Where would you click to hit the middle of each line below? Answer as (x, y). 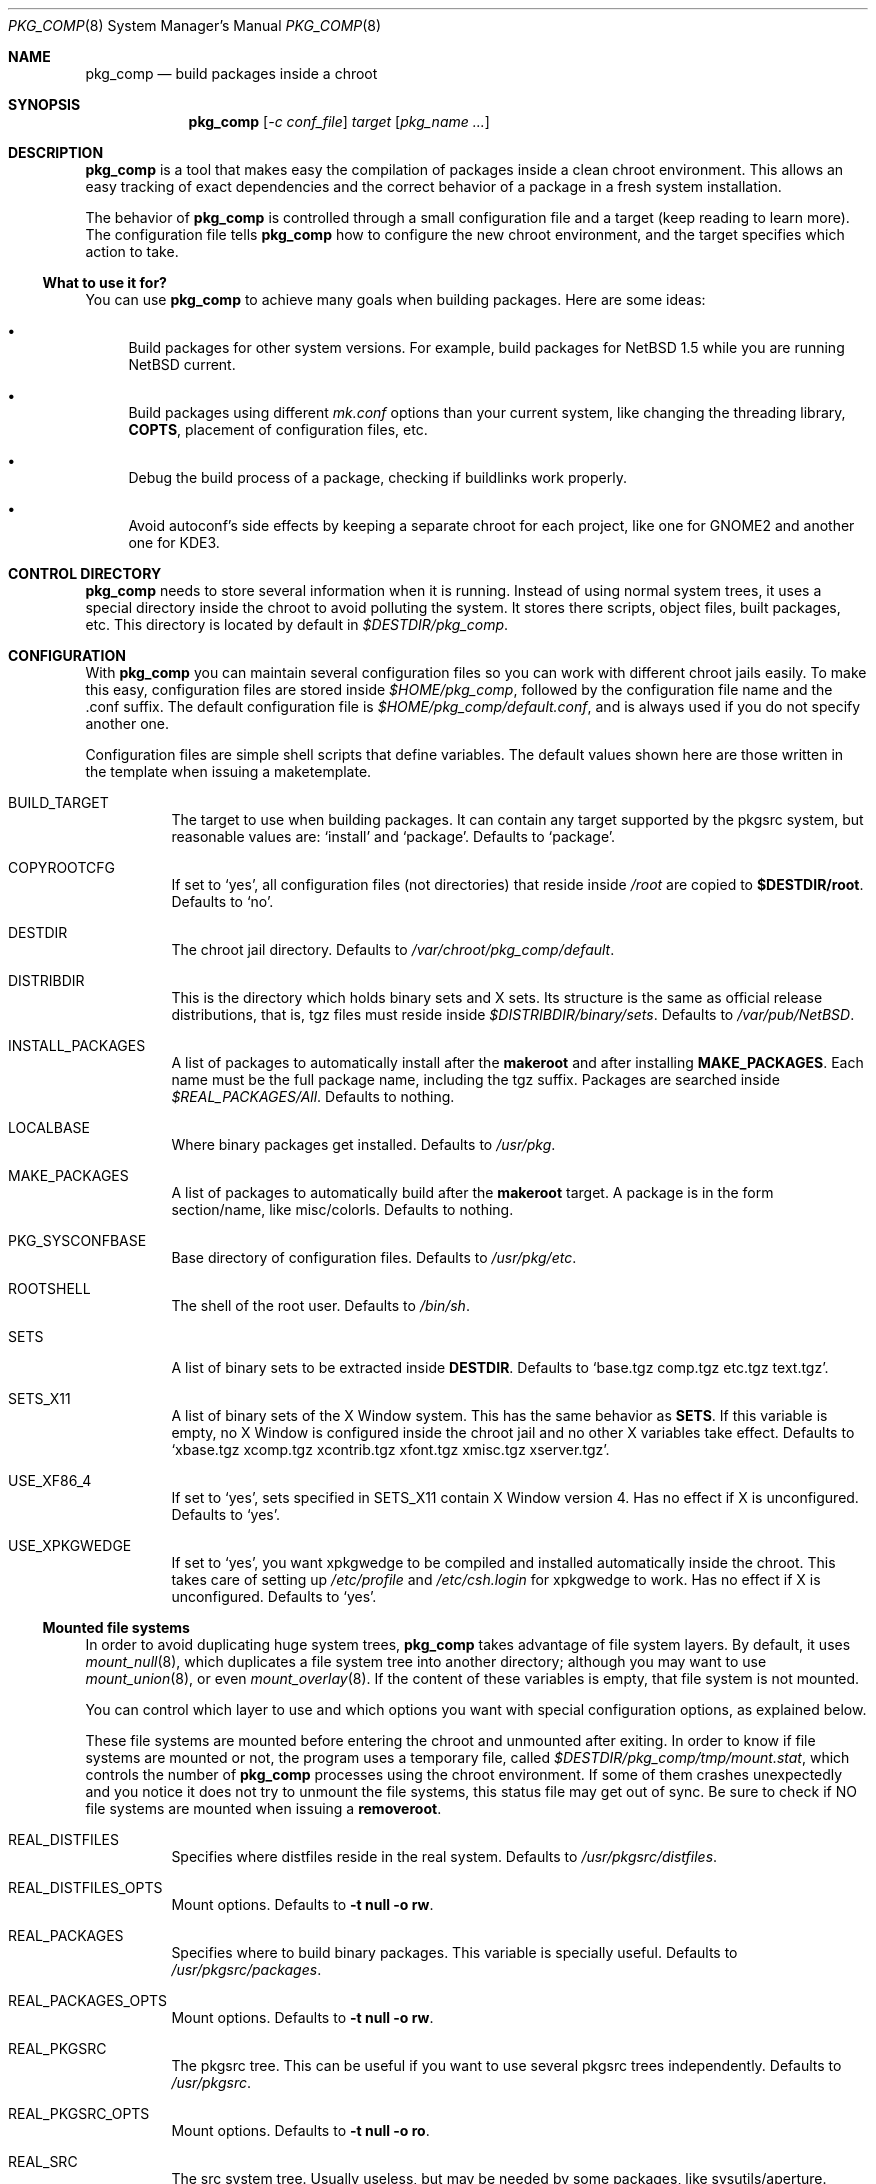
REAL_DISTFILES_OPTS (85, 1887)
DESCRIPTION (56, 152)
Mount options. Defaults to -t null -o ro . (300, 2130)
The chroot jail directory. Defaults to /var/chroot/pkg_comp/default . (393, 949)
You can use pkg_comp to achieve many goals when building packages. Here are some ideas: (395, 299)
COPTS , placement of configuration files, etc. (278, 429)
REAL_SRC (43, 2161)
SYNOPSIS (44, 104)
